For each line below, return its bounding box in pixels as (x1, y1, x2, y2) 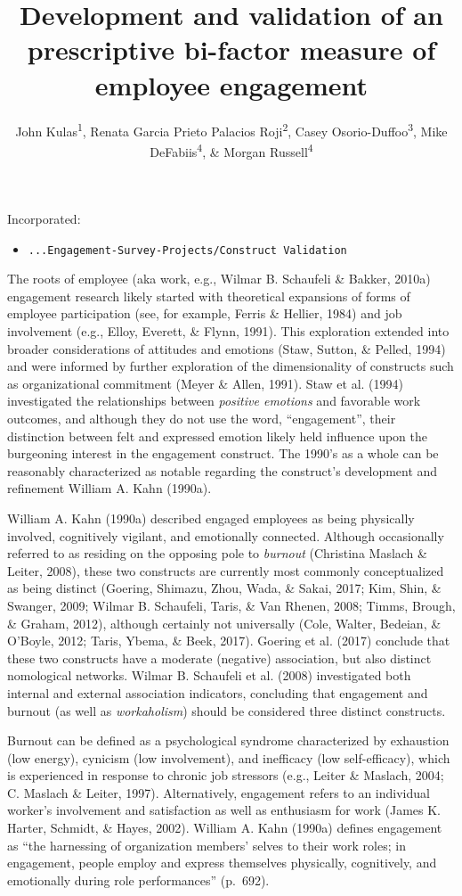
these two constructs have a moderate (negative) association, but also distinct (7, 648, 432, 667)
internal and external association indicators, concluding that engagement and (7, 683, 428, 702)
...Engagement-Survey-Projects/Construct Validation (28, 243, 347, 257)
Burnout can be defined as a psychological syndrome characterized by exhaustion (7, 731, 450, 750)
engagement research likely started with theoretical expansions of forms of (7, 286, 410, 305)
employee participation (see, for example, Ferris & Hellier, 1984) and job (7, 304, 402, 323)
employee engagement (94, 66, 369, 103)
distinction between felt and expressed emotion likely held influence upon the (7, 426, 428, 445)
